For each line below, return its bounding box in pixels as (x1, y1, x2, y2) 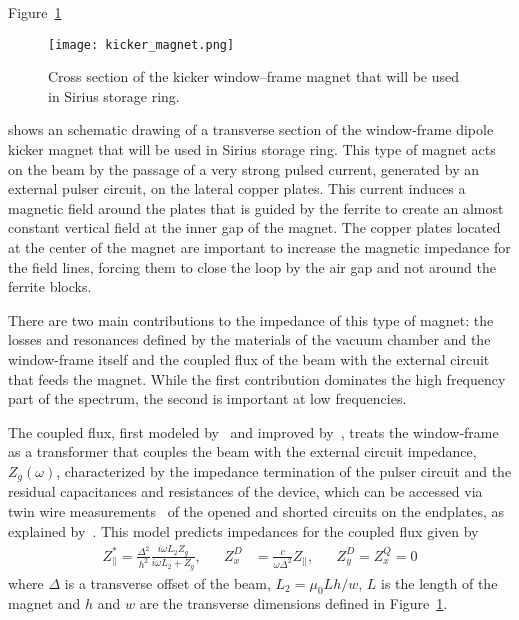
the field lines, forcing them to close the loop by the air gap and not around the (8, 256, 496, 277)
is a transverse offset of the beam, (64, 572, 271, 593)
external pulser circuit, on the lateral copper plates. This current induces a (8, 178, 466, 199)
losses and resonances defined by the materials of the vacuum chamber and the (8, 329, 491, 350)
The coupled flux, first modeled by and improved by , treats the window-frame (8, 421, 499, 442)
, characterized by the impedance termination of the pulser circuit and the (56, 460, 512, 481)
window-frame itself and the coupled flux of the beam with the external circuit (8, 348, 490, 369)
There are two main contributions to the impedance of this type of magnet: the (8, 309, 494, 330)
